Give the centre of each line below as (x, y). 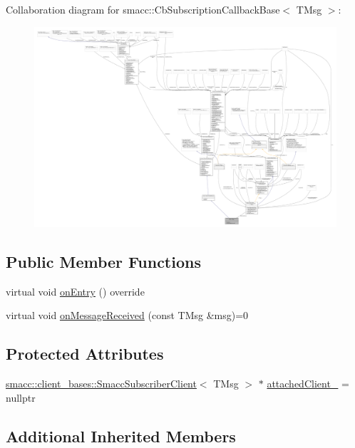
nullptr (21, 397)
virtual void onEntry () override (75, 291)
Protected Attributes (85, 354)
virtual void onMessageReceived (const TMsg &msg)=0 (127, 315)
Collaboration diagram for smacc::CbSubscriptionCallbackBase (143, 9)
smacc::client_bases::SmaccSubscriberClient (101, 383)
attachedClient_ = (308, 383)
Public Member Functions (103, 261)
